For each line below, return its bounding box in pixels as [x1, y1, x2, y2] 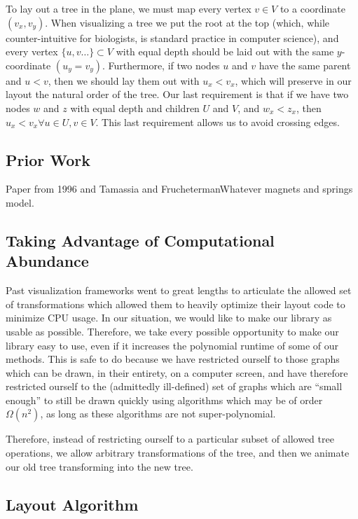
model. [6, 195, 34, 209]
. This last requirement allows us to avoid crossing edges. [95, 114, 340, 129]
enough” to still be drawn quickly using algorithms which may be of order [6, 392, 323, 407]
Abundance [6, 250, 89, 272]
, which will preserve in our [235, 73, 352, 88]
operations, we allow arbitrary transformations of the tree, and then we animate [6, 445, 350, 460]
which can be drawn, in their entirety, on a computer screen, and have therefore [6, 365, 348, 380]
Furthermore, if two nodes [108, 57, 220, 72]
